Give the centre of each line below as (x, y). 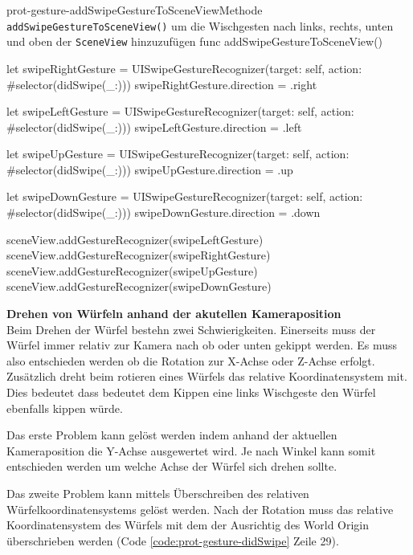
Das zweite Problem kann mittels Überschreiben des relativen (158, 493)
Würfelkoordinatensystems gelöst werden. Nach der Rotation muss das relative (200, 509)
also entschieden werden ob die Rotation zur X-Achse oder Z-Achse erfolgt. (191, 360)
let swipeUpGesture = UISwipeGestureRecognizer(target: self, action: (178, 154)
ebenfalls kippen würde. (65, 408)
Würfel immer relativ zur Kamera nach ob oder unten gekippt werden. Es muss (202, 345)
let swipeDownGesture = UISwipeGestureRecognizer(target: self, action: (185, 196)
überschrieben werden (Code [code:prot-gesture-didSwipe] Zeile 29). (173, 540)
